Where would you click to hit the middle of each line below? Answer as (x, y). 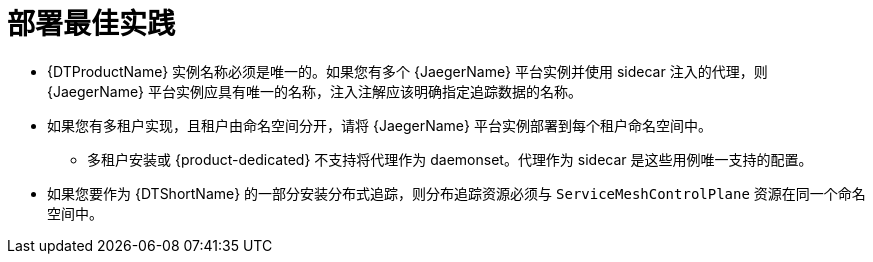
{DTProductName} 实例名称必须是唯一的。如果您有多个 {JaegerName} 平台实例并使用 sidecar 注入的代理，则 (407, 71)
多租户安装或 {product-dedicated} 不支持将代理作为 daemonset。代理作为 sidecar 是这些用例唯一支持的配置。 (450, 159)
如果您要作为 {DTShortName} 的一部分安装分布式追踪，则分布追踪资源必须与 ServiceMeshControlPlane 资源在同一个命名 (456, 193)
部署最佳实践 (91, 24)
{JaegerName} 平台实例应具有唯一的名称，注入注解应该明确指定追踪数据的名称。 (314, 91)
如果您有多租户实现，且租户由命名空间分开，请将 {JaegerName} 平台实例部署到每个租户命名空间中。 (379, 125)
